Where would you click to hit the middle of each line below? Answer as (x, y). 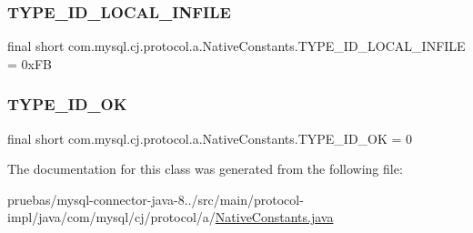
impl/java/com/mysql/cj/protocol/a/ (111, 217)
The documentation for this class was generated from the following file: (205, 169)
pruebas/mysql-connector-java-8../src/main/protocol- (156, 199)
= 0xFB (30, 63)
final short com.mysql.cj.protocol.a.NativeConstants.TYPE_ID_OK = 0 (210, 138)
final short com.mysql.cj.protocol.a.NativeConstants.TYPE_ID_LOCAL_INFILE (236, 46)
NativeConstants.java (274, 217)
